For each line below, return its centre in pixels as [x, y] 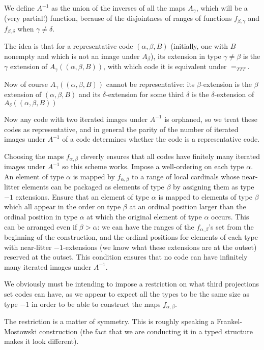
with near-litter [28, 247]
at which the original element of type [144, 216]
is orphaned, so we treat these [211, 119]
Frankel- [229, 321]
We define [19, 8]
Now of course [26, 84]
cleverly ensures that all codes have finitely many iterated [170, 156]
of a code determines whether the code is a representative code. [161, 139]
